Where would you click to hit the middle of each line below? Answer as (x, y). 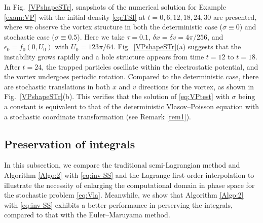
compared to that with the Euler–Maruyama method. (87, 215)
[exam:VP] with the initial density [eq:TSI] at (75, 17)
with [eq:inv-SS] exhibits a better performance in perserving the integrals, (118, 204)
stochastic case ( (29, 36)
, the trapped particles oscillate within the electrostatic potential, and (150, 66)
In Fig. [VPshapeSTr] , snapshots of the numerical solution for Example (115, 7)
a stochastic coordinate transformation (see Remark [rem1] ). (98, 116)
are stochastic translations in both (57, 86)
